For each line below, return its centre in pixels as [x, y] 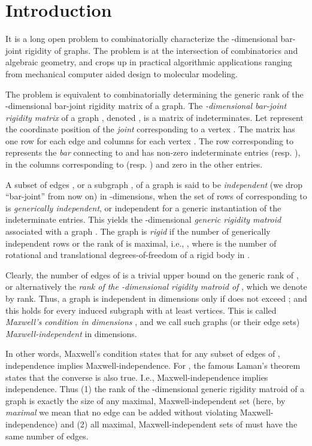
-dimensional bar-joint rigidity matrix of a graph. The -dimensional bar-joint [146, 106]
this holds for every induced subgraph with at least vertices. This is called [141, 310]
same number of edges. [47, 436]
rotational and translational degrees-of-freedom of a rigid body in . [128, 255]
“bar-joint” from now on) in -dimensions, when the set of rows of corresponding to [156, 196]
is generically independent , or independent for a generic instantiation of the [143, 207]
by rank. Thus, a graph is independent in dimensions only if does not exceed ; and [156, 298]
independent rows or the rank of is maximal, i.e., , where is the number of [141, 243]
